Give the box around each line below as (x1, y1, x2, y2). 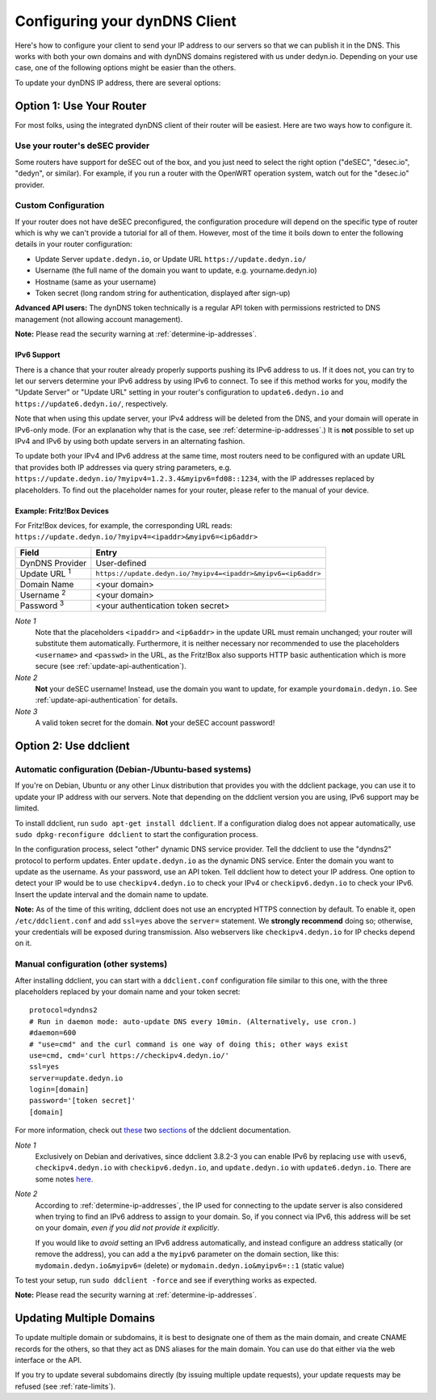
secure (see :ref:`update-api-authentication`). (35, 662, 187, 671)
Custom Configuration (15, 200, 105, 211)
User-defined (95, 557, 147, 569)
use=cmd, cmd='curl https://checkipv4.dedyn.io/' (29, 1051, 230, 1060)
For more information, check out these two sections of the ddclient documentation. (15, 1125, 291, 1136)
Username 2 (19, 588, 66, 601)
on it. (15, 938, 32, 948)
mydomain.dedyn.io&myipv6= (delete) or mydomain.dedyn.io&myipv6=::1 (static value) (35, 1260, 345, 1270)
